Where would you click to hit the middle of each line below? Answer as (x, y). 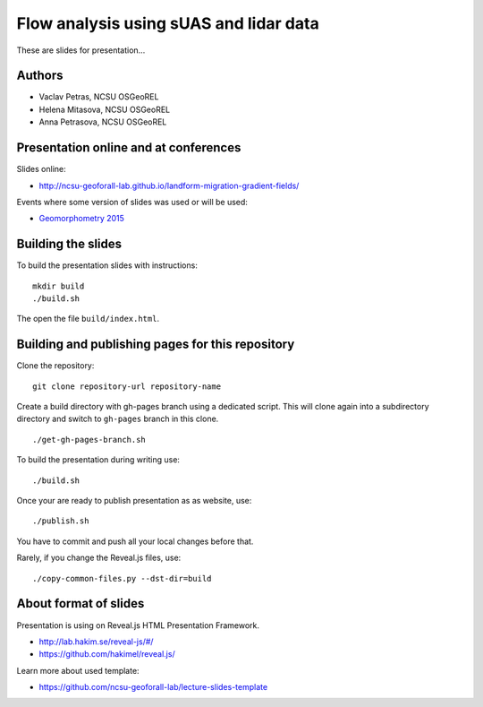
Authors (40, 76)
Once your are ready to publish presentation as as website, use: (134, 501)
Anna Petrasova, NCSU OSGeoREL (103, 122)
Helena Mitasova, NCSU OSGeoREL (105, 109)
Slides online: (41, 169)
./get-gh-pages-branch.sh (89, 440)
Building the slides (69, 244)
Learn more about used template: (78, 670)
